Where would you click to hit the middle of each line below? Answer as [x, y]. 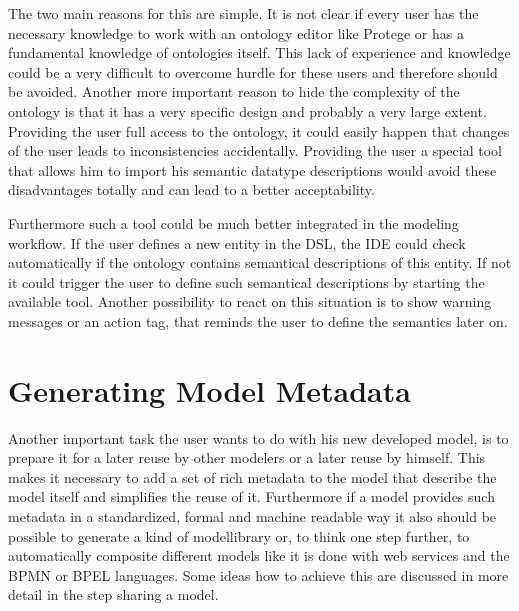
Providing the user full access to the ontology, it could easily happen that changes [259, 130]
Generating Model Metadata [209, 389]
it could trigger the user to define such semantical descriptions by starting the [246, 281]
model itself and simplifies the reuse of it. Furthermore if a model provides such [251, 496]
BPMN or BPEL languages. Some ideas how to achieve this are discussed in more [258, 574]
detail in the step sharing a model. [113, 594]
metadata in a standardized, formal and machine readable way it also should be [252, 516]
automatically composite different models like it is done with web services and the [259, 555]
